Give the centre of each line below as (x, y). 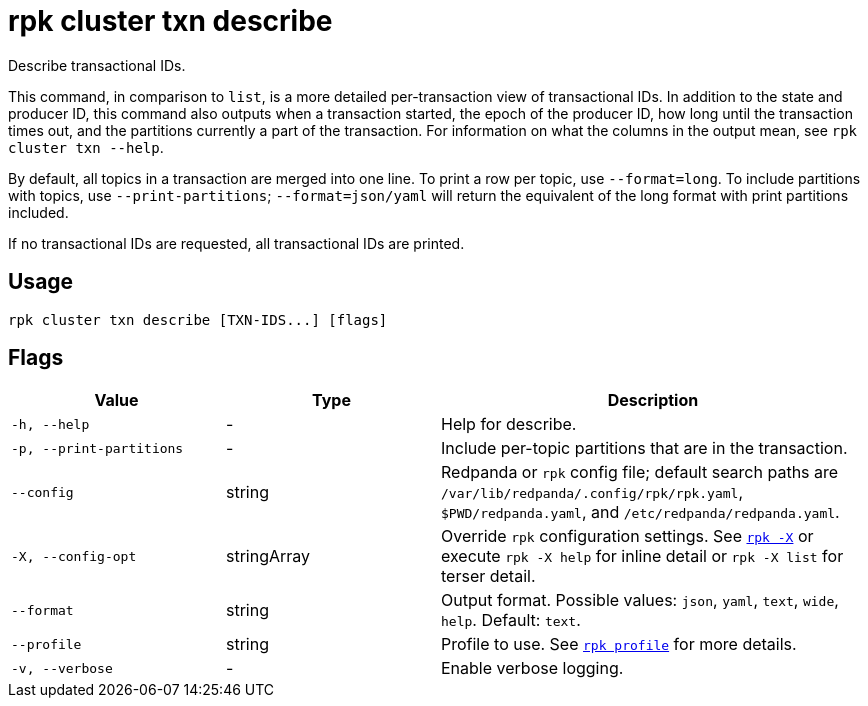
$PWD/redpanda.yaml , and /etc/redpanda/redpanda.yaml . (640, 512)
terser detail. (488, 576)
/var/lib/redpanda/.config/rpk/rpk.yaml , (592, 492)
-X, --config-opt (74, 556)
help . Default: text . (511, 620)
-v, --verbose (62, 668)
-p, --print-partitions (97, 448)
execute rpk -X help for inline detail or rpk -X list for (642, 556)
